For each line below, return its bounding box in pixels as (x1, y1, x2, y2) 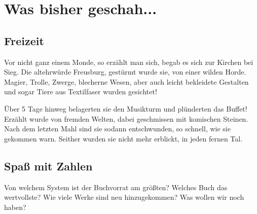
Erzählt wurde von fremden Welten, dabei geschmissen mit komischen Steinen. (4, 113, 248, 124)
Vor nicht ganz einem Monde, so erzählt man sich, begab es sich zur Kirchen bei (4, 56, 253, 67)
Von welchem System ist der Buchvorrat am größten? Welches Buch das (4, 182, 228, 192)
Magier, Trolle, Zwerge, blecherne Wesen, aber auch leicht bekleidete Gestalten (4, 76, 249, 87)
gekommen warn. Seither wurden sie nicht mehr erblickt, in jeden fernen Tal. (4, 133, 243, 144)
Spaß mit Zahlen (4, 158, 93, 173)
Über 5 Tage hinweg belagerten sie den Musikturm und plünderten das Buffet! (4, 103, 247, 114)
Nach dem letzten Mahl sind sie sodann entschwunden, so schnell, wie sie (4, 123, 231, 134)
